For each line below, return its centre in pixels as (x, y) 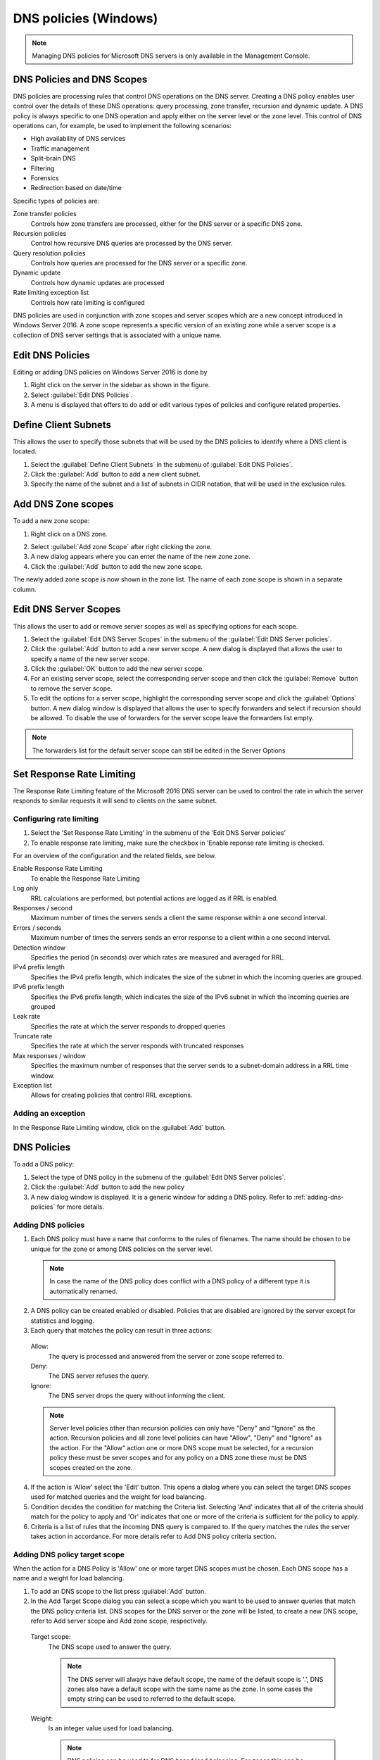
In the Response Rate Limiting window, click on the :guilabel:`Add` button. (120, 1127)
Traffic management (60, 149)
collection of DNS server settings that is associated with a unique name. (117, 335)
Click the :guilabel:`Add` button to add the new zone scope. (117, 566)
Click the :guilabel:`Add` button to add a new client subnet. (115, 474)
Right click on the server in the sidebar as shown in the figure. (120, 385)
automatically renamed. (84, 1291)
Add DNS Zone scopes (63, 504)
